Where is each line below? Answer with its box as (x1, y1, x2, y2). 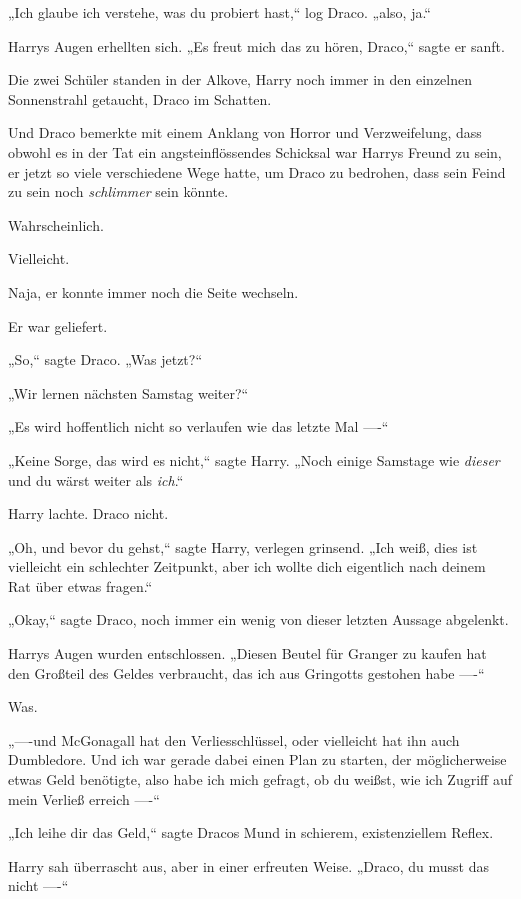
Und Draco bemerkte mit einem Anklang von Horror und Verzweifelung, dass (8, 122, 482, 143)
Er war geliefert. (8, 315, 108, 336)
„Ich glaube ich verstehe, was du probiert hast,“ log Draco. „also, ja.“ (8, 2, 431, 22)
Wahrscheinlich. (8, 214, 104, 235)
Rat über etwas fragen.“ (8, 575, 153, 596)
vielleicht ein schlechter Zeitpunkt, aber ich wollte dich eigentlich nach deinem (8, 556, 486, 577)
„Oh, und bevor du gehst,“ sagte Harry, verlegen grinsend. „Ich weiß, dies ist (8, 536, 478, 557)
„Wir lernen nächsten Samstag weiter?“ (8, 382, 249, 403)
